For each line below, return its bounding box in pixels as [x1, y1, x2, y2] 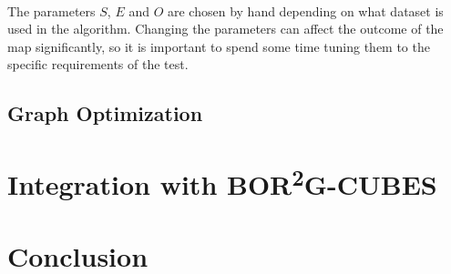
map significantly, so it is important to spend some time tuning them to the [7, 36, 430, 56]
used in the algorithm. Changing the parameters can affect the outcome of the [7, 19, 444, 38]
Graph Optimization [7, 99, 203, 127]
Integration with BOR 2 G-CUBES [7, 161, 437, 203]
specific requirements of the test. [7, 55, 189, 74]
